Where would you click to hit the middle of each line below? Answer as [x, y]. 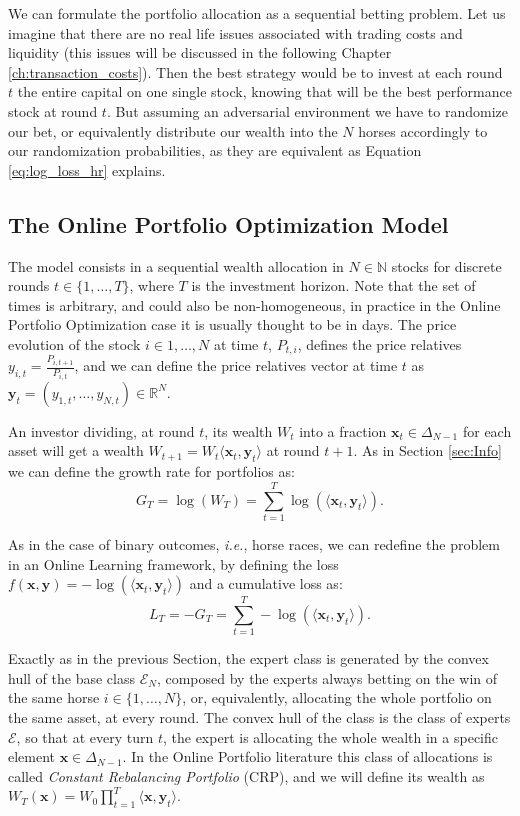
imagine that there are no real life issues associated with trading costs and [235, 32]
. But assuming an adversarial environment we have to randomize [307, 110]
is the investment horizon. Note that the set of [333, 285]
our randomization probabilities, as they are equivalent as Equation [215, 150]
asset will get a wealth [76, 450]
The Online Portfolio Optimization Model [228, 223]
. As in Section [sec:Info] [427, 450]
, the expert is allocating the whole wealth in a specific [330, 736]
